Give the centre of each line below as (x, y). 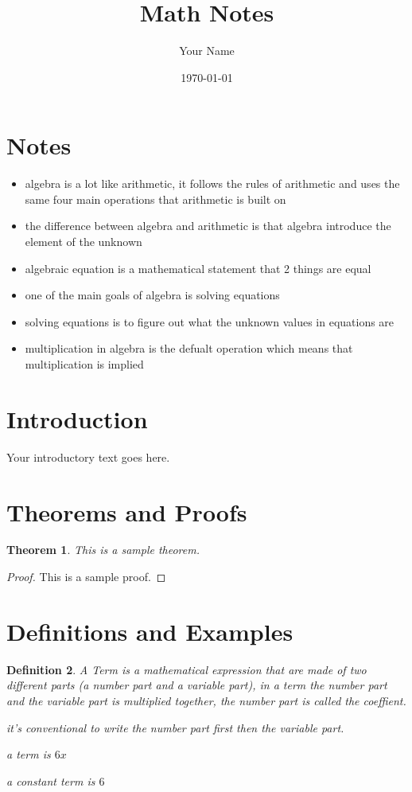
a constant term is (51, 780)
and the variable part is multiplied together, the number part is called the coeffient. (206, 700)
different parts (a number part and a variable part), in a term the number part (197, 685)
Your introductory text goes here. (88, 456)
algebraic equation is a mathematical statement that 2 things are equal (198, 268)
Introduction (77, 418)
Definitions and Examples (150, 631)
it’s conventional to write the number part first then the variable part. (175, 727)
